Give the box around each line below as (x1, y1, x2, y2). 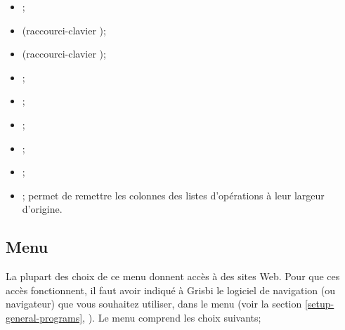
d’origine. (22, 202, 63, 216)
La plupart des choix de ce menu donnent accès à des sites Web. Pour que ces (6, 269, 340, 284)
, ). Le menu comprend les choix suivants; (82, 310, 261, 324)
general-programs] (6, 310, 83, 324)
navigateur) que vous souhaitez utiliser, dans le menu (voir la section (6, 296, 302, 311)
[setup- (304, 296, 334, 311)
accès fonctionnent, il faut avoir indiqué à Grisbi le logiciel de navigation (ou (6, 282, 335, 297)
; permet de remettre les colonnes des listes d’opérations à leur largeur (22, 187, 325, 202)
